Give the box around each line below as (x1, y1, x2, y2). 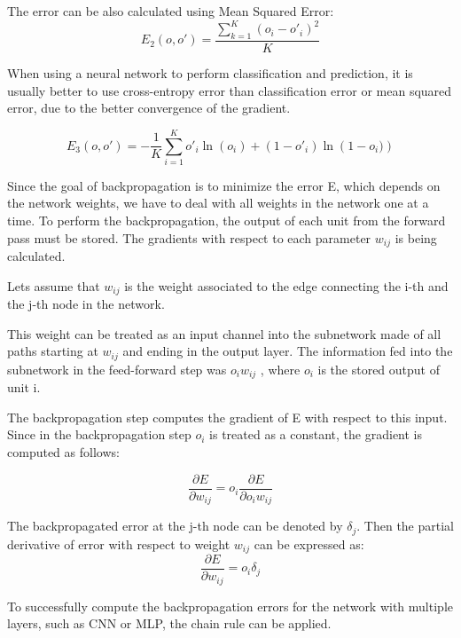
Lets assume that (7, 276, 100, 295)
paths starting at (7, 342, 98, 360)
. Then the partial (356, 516, 454, 535)
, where (260, 359, 301, 378)
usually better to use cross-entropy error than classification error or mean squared (7, 81, 452, 99)
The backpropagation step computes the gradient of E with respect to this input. (7, 407, 448, 426)
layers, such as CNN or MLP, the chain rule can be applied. (7, 614, 332, 633)
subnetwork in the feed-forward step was (7, 359, 227, 378)
